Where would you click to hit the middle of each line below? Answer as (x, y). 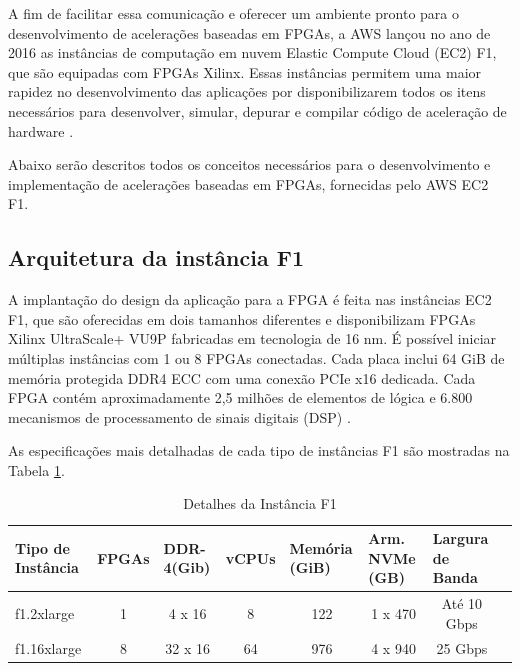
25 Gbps (462, 647)
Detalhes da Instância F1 (260, 503)
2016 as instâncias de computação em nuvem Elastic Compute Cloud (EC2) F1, (252, 52)
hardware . (41, 130)
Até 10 (462, 603)
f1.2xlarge (45, 612)
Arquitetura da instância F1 (156, 257)
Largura (460, 538)
